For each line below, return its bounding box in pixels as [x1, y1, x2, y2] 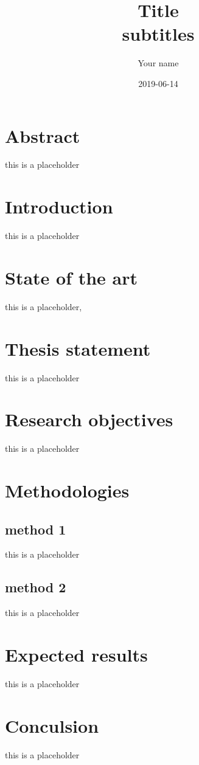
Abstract [5, 123, 80, 148]
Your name [138, 57, 179, 69]
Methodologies [5, 478, 130, 503]
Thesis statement [5, 336, 151, 361]
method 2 [5, 578, 66, 597]
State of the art [5, 265, 138, 289]
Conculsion [5, 713, 99, 738]
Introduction [5, 194, 113, 219]
